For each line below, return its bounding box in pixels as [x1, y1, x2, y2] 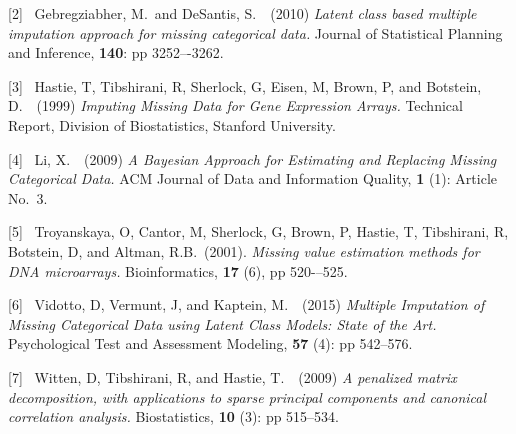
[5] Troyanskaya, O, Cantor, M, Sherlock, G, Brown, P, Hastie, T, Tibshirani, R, [8, 221, 509, 242]
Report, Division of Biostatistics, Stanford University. [8, 114, 336, 135]
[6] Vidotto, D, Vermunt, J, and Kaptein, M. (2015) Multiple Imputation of [8, 294, 485, 315]
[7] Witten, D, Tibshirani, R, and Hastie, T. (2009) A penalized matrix [8, 366, 457, 387]
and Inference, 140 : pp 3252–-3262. [8, 42, 224, 63]
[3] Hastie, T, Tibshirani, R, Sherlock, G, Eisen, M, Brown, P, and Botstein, [8, 75, 482, 96]
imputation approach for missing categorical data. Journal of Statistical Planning [8, 22, 503, 43]
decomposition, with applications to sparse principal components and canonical [8, 386, 487, 407]
